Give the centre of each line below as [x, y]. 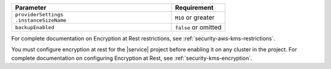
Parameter [31, 8]
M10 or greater [195, 17]
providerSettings [39, 15]
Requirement [194, 8]
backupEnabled [35, 27]
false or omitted [198, 27]
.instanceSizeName [41, 20]
